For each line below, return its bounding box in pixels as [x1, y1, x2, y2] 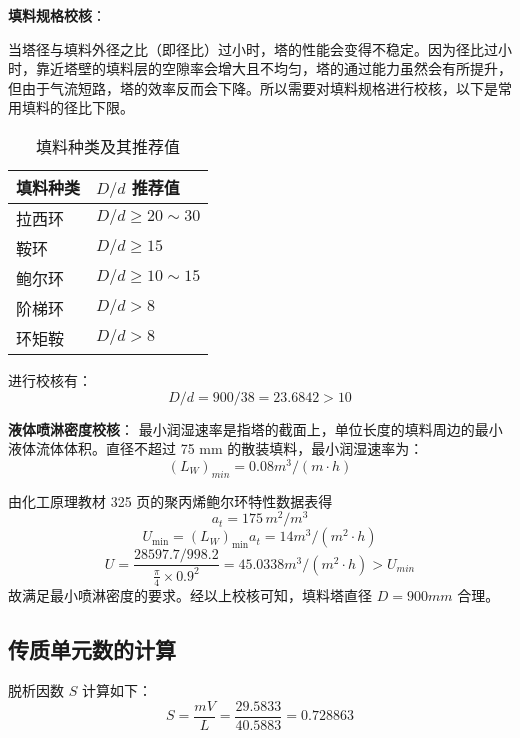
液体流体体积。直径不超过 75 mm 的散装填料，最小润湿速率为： [8, 438, 424, 459]
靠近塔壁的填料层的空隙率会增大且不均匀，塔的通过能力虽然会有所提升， [35, 58, 512, 79]
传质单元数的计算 [8, 633, 176, 664]
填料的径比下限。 [21, 97, 134, 118]
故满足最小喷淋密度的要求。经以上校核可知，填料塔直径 [8, 584, 372, 605]
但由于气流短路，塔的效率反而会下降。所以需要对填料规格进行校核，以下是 [8, 77, 498, 98]
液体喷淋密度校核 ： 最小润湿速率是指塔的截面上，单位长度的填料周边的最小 [8, 418, 503, 439]
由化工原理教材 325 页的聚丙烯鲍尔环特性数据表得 [8, 490, 333, 511]
